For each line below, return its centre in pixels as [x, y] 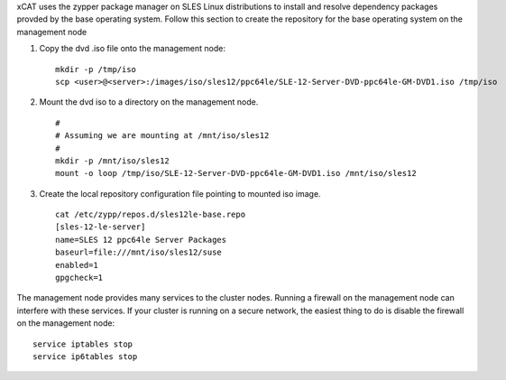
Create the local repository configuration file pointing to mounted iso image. [180, 193]
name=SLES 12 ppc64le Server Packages [141, 240]
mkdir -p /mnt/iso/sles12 [113, 161]
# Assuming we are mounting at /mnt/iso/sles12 [162, 136]
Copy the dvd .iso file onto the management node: [132, 49]
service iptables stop [83, 344]
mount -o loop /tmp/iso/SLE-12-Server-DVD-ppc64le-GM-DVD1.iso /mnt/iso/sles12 [236, 173]
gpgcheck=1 [79, 278]
